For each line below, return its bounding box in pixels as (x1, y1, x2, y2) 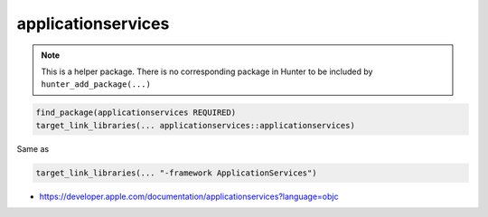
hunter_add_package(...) (41, 80, 151, 90)
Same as (16, 143, 50, 154)
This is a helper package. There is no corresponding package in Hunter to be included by (41, 66, 373, 77)
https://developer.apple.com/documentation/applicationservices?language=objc (39, 191, 339, 202)
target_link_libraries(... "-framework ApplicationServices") (35, 167, 317, 178)
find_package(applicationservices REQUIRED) (35, 108, 237, 118)
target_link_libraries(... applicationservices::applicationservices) (35, 120, 356, 130)
